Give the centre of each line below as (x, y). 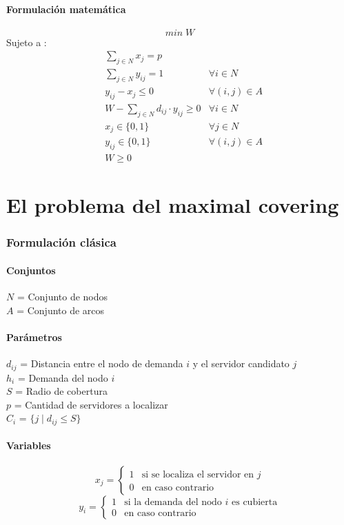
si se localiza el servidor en (198, 474)
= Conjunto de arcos (61, 310)
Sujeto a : (27, 42)
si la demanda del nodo (173, 503)
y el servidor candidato (241, 363)
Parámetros (34, 337)
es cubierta (255, 503)
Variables (29, 445)
